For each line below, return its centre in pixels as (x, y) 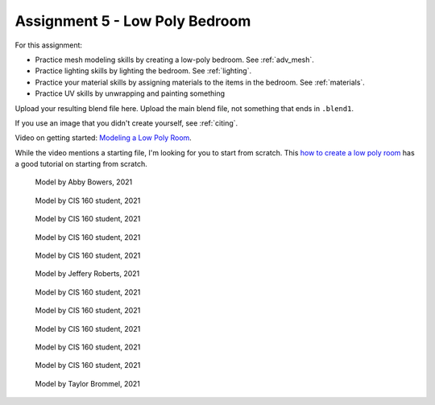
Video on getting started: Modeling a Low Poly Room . (104, 138)
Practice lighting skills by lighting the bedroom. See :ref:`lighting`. (143, 71)
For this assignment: (49, 45)
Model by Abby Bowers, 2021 (84, 182)
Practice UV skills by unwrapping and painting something (130, 93)
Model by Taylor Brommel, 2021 (88, 383)
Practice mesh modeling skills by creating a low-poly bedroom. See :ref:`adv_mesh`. (174, 60)
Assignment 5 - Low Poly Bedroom (133, 21)
